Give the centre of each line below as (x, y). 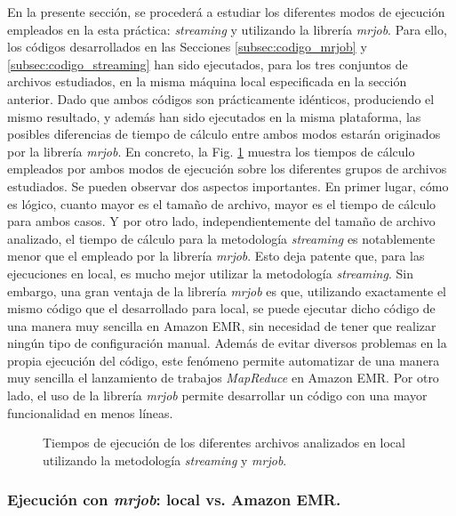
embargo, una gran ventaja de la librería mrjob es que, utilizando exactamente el (227, 290)
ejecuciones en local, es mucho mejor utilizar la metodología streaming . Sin (210, 273)
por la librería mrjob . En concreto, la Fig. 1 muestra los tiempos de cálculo (211, 151)
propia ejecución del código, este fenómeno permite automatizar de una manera (224, 360)
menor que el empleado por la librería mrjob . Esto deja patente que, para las (216, 256)
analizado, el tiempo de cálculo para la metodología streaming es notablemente (221, 238)
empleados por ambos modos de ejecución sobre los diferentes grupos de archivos (227, 169)
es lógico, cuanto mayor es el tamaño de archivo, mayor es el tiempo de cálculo (222, 203)
